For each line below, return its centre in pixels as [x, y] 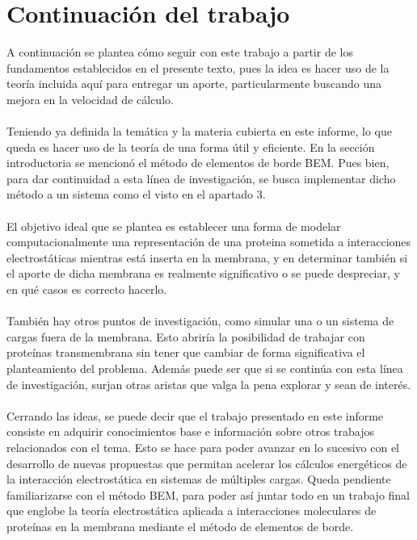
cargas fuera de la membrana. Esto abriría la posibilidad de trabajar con [186, 336]
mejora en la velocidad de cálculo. [90, 99]
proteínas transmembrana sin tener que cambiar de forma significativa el [186, 352]
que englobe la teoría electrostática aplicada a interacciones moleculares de [192, 511]
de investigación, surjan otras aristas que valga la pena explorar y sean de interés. [209, 384]
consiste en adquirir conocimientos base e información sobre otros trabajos [190, 431]
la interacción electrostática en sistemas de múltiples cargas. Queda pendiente [199, 479]
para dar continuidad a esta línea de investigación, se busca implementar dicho [201, 178]
